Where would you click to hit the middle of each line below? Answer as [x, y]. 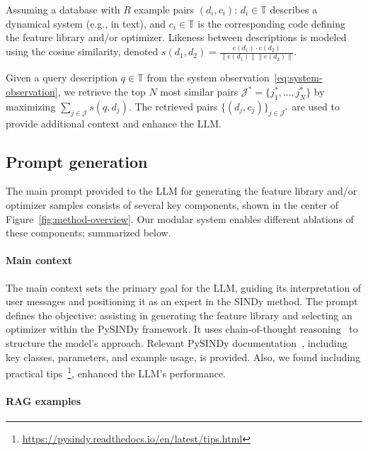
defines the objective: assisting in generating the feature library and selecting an [179, 315]
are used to [316, 106]
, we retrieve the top [102, 92]
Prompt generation [77, 161]
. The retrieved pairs [173, 106]
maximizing [31, 106]
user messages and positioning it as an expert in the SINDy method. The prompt [182, 301]
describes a [294, 9]
